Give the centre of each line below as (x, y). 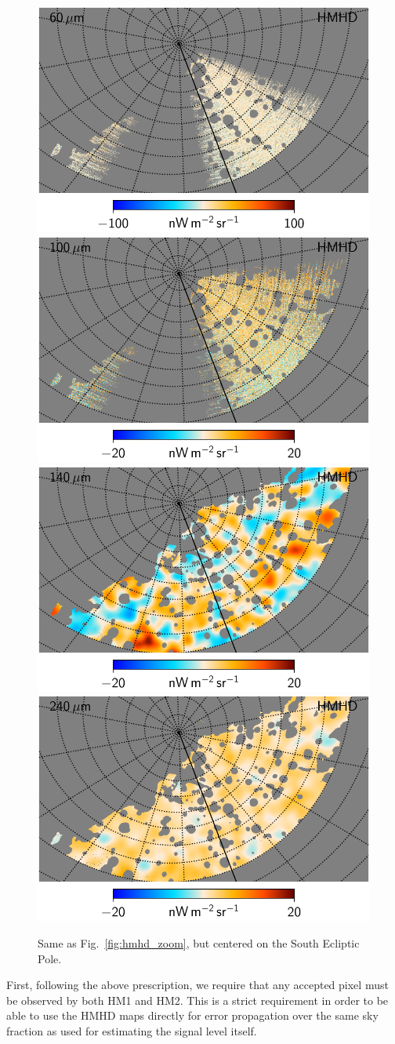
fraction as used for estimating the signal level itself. (132, 1030)
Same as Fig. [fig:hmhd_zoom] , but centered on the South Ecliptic (199, 943)
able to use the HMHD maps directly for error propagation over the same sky (192, 1015)
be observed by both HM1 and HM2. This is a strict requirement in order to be (197, 1000)
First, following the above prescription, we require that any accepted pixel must (197, 985)
